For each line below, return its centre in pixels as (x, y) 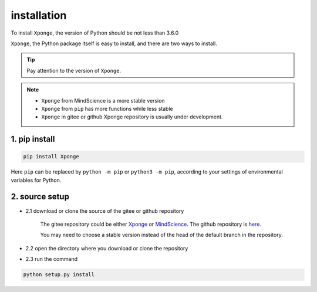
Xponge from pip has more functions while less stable (107, 108)
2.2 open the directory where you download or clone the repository (107, 248)
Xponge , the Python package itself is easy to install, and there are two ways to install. (114, 43)
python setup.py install (59, 275)
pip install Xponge (51, 157)
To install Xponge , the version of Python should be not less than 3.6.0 (95, 33)
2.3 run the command (52, 259)
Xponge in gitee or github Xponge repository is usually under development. (132, 117)
